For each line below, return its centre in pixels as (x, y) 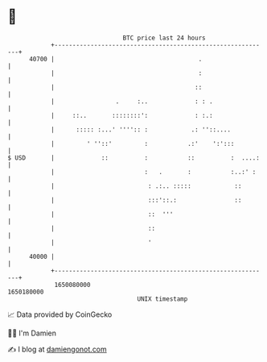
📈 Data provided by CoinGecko (60, 314)
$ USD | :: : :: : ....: (134, 158)
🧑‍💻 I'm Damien (32, 333)
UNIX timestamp (162, 299)
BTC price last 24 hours (164, 38)
